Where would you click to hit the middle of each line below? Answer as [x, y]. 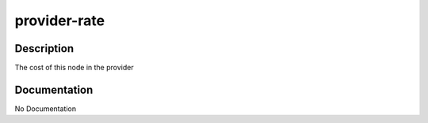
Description [44, 48]
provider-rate [60, 20]
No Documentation [46, 108]
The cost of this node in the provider [74, 68]
